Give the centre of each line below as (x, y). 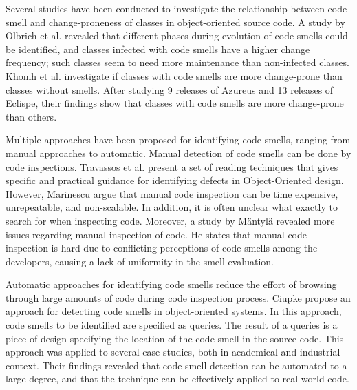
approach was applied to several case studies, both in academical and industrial (173, 352)
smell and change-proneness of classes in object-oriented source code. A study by (175, 22)
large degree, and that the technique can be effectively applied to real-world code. (177, 379)
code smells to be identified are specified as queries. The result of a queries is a (172, 325)
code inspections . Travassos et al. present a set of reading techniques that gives (172, 166)
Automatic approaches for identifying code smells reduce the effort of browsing (171, 284)
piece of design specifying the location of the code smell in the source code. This (175, 338)
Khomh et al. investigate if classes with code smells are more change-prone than (174, 75)
